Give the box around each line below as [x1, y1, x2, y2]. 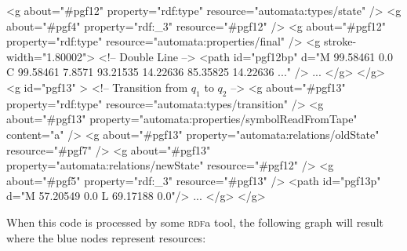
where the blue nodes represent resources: [6, 229, 206, 246]
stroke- [323, 33, 357, 49]
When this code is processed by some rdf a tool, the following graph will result [6, 213, 383, 230]
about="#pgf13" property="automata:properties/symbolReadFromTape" [6, 111, 358, 127]
